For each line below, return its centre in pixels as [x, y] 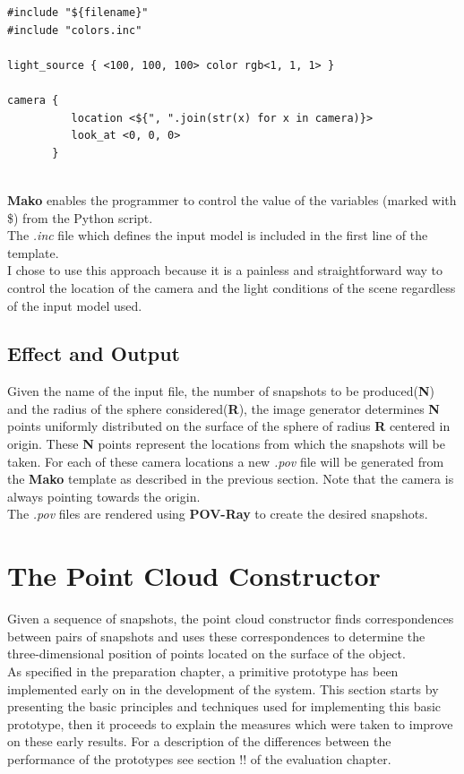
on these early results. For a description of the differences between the [199, 741]
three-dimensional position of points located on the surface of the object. [206, 654]
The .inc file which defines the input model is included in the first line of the [218, 235]
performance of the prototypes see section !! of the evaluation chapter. [199, 758]
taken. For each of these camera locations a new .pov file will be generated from [226, 461]
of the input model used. [75, 305]
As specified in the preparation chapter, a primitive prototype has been [203, 671]
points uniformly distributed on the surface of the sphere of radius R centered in [229, 426]
